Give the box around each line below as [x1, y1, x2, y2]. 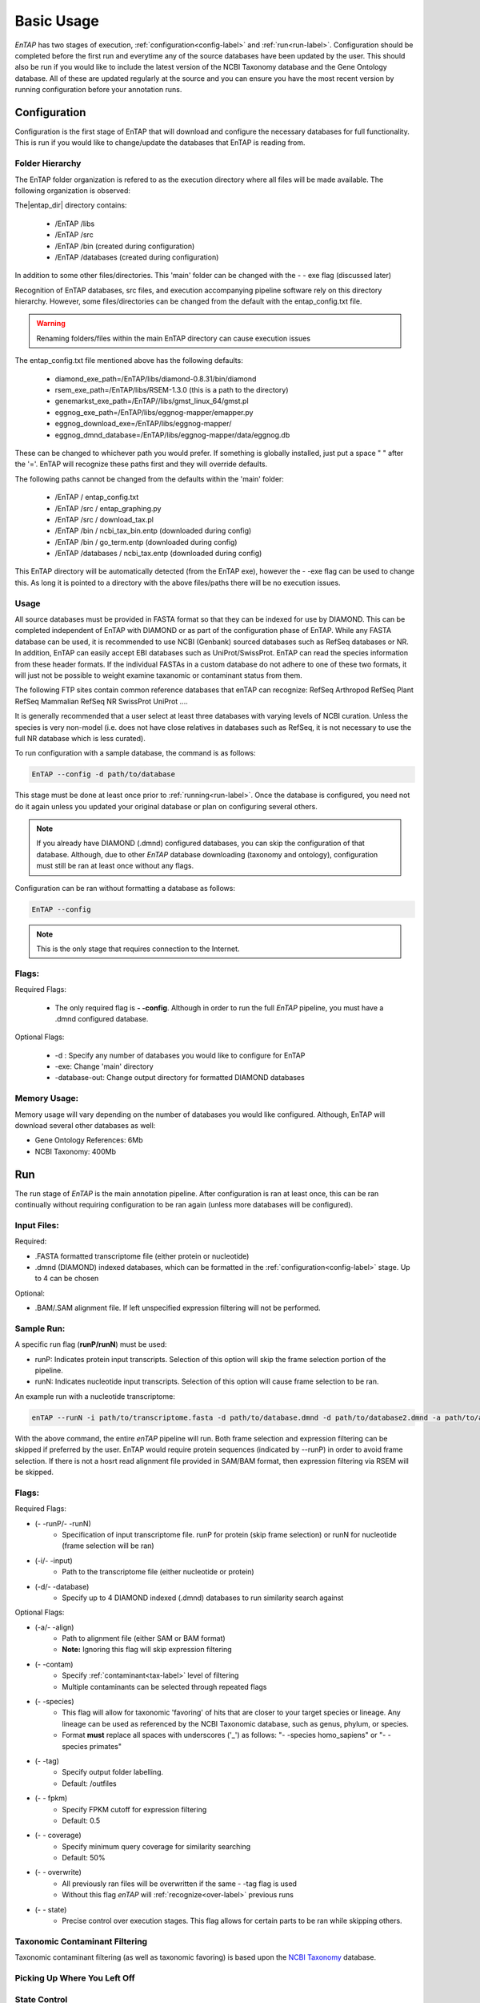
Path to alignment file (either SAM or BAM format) [62, 1634, 226, 1643]
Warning [36, 319, 66, 328]
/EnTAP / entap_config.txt [54, 493, 139, 502]
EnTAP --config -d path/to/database [31, 770, 176, 779]
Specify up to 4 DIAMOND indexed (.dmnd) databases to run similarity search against [62, 1593, 344, 1602]
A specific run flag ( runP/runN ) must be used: [14, 1340, 167, 1349]
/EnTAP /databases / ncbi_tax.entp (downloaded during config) [54, 549, 262, 558]
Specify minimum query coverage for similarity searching [62, 1841, 251, 1851]
